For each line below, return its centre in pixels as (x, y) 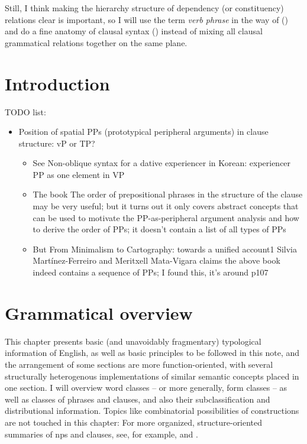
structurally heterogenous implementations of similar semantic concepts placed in (152, 376)
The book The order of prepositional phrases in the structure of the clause (168, 194)
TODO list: (25, 111)
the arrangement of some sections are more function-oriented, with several (139, 364)
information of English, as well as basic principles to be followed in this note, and (152, 353)
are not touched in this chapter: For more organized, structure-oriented (134, 422)
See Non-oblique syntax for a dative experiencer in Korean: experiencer (162, 163)
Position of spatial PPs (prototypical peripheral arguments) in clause (143, 132)
